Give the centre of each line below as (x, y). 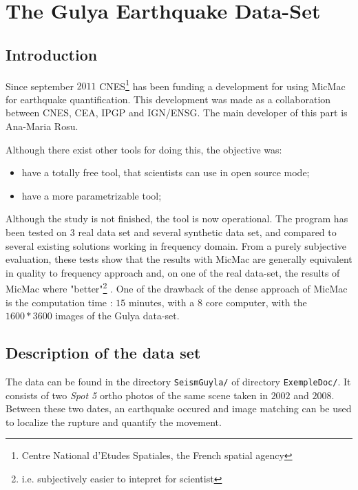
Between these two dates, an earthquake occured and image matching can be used (179, 408)
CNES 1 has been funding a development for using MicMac (222, 85)
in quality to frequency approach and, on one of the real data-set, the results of (173, 272)
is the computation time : (59, 302)
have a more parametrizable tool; (92, 195)
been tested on (36, 232)
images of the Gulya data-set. (117, 316)
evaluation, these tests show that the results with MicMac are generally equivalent (179, 259)
